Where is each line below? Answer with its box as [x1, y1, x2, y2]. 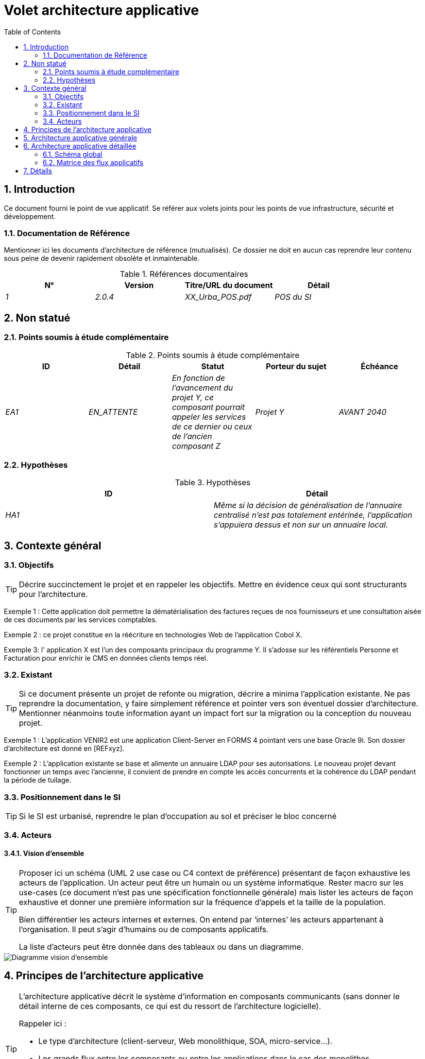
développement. [4, 212, 56, 221]
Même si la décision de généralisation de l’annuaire [214, 500, 402, 511]
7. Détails [23, 166, 52, 175]
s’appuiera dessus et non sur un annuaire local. [214, 520, 388, 530]
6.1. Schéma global [43, 150, 102, 158]
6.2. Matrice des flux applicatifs [43, 158, 144, 167]
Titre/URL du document [185, 280, 273, 290]
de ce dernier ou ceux [172, 421, 253, 431]
